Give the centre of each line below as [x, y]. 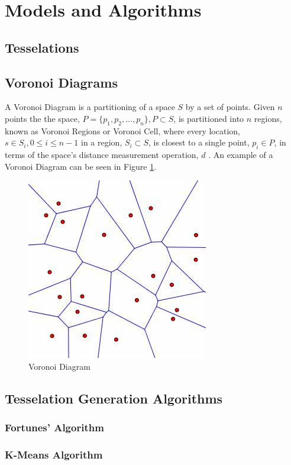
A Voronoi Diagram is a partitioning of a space [90, 107]
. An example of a [241, 155]
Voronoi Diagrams [61, 82]
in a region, [102, 142]
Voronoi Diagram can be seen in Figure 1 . [81, 166]
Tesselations [42, 47]
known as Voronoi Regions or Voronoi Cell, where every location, [122, 130]
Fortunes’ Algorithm [54, 427]
